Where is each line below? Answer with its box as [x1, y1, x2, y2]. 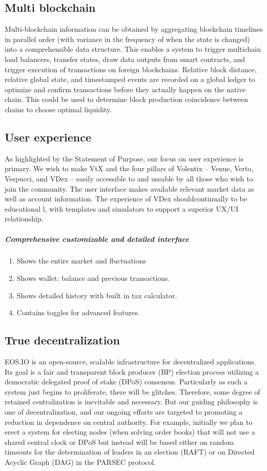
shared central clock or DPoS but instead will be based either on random [5, 436, 234, 447]
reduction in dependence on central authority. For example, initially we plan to [5, 416, 253, 427]
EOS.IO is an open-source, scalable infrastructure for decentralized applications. [5, 356, 256, 367]
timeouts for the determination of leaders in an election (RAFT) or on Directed [5, 446, 255, 457]
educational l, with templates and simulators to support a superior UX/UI [5, 203, 238, 214]
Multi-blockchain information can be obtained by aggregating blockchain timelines [5, 24, 263, 34]
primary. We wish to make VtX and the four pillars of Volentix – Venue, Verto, [5, 163, 254, 174]
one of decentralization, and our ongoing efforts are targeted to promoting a [5, 406, 243, 417]
